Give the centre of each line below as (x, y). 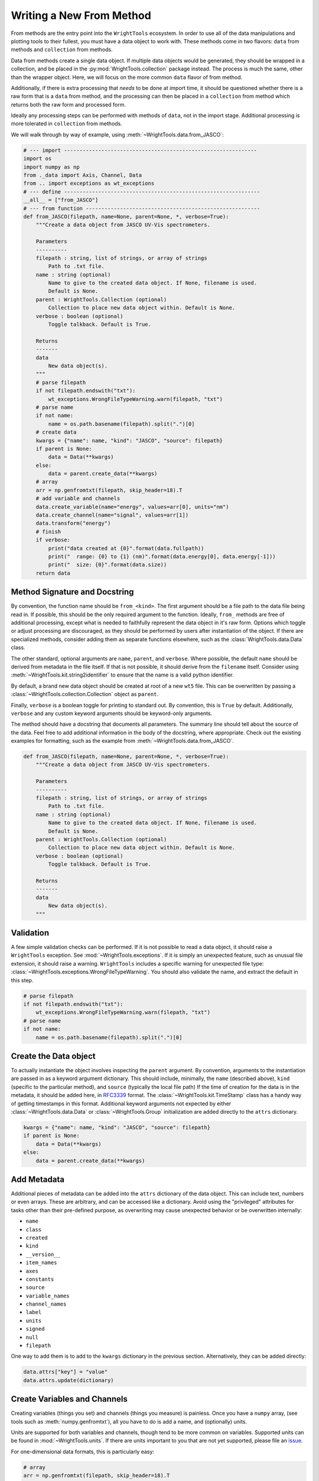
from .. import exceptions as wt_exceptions (89, 183)
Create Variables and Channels (69, 1399)
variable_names (48, 1296)
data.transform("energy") (73, 523)
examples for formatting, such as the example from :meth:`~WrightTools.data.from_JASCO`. (123, 741)
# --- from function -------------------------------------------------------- (142, 208)
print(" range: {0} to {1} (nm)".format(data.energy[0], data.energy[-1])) (162, 556)
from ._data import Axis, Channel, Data (82, 175)
